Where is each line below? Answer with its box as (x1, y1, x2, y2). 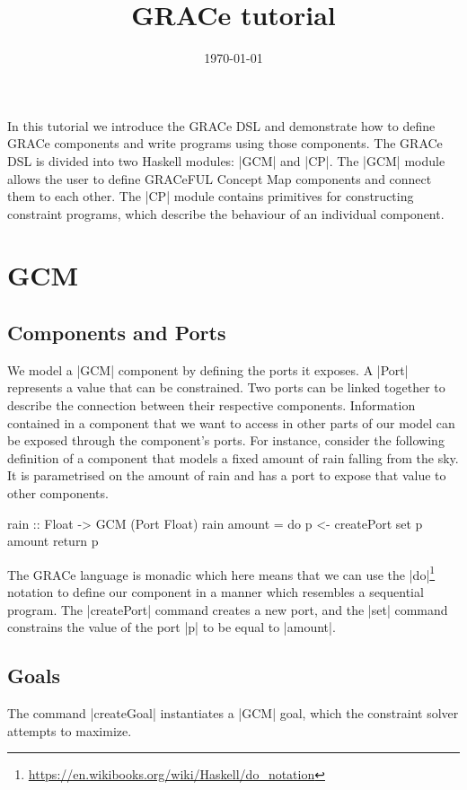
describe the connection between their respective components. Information (7, 396, 416, 415)
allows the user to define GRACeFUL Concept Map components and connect (7, 169, 432, 188)
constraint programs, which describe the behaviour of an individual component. (7, 204, 445, 223)
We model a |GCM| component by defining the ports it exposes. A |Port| (7, 360, 409, 379)
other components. (7, 484, 109, 503)
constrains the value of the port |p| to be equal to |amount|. (7, 618, 336, 636)
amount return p (7, 531, 99, 550)
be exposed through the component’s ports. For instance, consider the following (7, 431, 445, 450)
